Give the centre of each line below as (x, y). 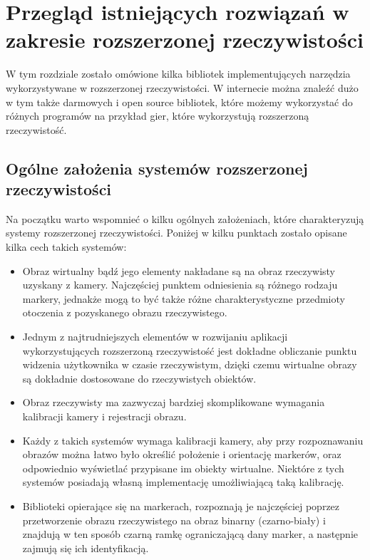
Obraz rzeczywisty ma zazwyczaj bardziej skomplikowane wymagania (174, 402)
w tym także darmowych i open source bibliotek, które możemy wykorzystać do (179, 102)
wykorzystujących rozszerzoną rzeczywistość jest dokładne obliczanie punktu (190, 350)
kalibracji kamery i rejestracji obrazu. (104, 416)
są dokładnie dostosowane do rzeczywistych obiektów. (139, 378)
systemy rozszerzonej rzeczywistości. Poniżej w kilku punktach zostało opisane (176, 233)
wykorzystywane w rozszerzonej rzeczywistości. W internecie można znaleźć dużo (182, 87)
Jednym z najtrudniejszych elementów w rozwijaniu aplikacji (155, 337)
